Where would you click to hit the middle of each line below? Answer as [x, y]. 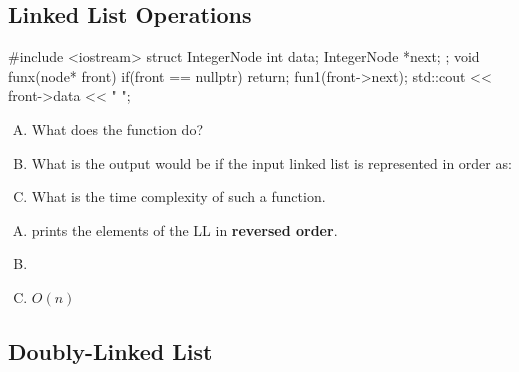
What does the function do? [117, 128]
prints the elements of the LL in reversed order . [184, 229]
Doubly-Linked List [110, 350]
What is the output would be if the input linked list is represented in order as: [271, 162]
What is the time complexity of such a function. [178, 196]
